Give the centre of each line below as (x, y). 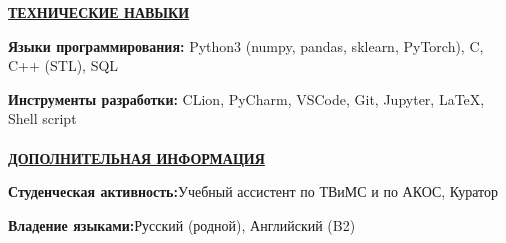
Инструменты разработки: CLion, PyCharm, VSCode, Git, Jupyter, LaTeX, (246, 98)
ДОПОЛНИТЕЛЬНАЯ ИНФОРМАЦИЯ (136, 157)
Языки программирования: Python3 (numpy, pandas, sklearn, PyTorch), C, (246, 45)
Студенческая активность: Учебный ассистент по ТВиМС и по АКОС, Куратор (253, 191)
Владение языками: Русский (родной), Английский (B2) (182, 224)
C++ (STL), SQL (63, 65)
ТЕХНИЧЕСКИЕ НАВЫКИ (99, 12)
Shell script (42, 118)
